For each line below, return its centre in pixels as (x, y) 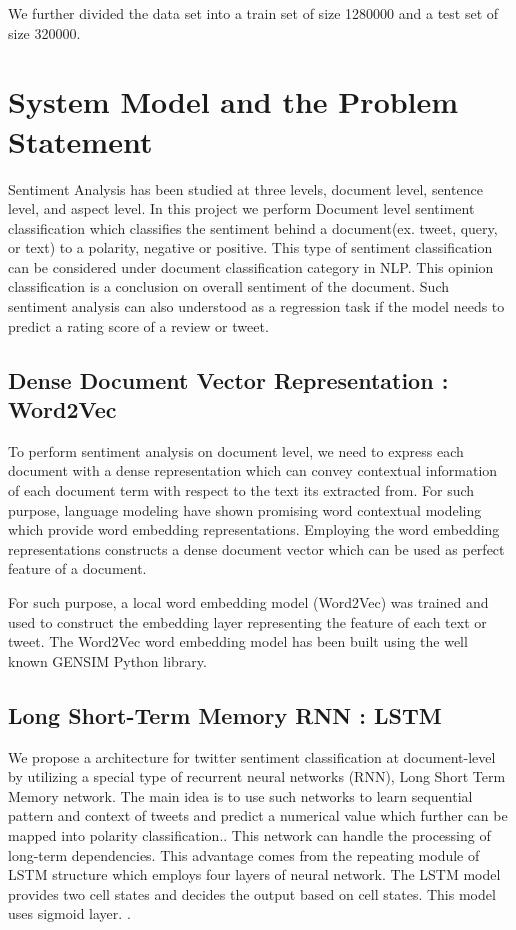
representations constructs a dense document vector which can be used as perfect (256, 548)
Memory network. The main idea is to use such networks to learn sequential (240, 795)
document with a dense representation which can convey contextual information (253, 470)
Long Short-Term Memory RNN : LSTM (225, 714)
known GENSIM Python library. (107, 660)
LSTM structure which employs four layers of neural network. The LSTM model (254, 874)
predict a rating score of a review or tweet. (138, 325)
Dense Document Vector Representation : (228, 379)
